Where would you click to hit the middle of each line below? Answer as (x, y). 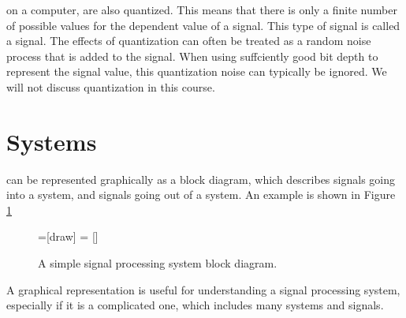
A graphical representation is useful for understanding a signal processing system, (203, 289)
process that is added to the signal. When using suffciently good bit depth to (192, 56)
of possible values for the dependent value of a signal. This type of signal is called (203, 25)
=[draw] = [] (68, 236)
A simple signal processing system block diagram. (158, 263)
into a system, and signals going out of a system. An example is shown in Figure (201, 195)
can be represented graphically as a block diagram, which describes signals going (201, 179)
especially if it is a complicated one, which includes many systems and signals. (195, 305)
